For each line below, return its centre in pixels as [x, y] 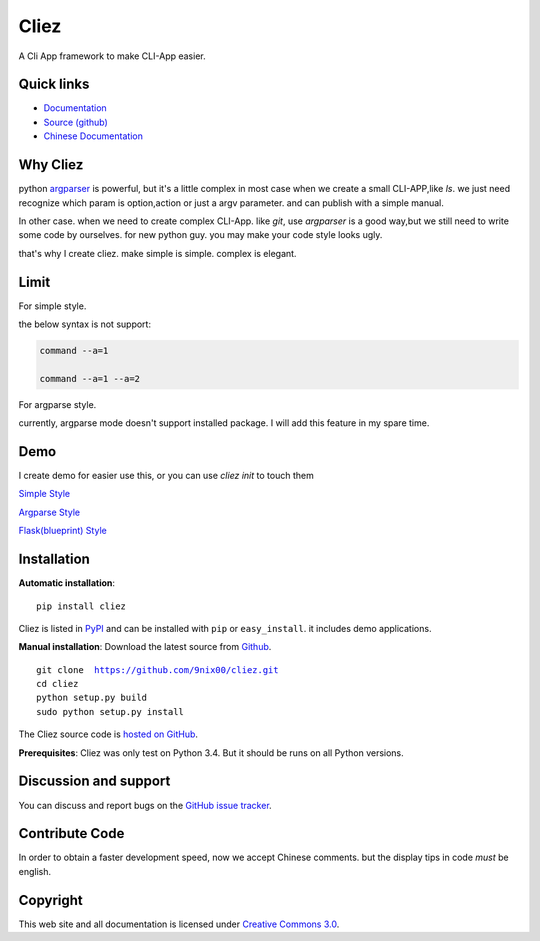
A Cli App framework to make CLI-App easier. [112, 56]
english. [35, 871]
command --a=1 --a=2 [89, 378]
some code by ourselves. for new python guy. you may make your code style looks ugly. [200, 235]
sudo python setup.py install [110, 711]
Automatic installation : [66, 583]
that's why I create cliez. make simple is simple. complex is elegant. [157, 253]
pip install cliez [81, 606]
